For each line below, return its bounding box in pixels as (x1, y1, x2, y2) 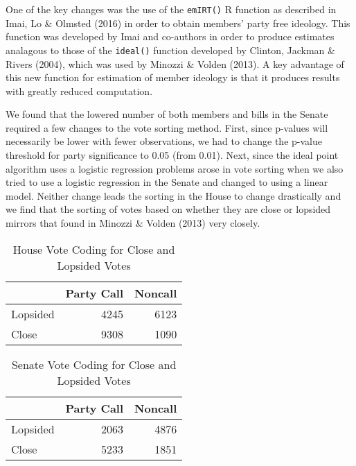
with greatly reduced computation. (6, 83, 153, 98)
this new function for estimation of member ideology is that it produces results (6, 70, 340, 85)
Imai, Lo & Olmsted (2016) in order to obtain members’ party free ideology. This (6, 15, 350, 30)
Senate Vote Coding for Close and (11, 356, 177, 372)
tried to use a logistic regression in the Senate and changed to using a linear (6, 175, 328, 189)
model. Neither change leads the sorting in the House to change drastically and (6, 188, 341, 202)
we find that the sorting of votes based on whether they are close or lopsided (6, 202, 331, 216)
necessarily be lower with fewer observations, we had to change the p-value (6, 134, 322, 148)
